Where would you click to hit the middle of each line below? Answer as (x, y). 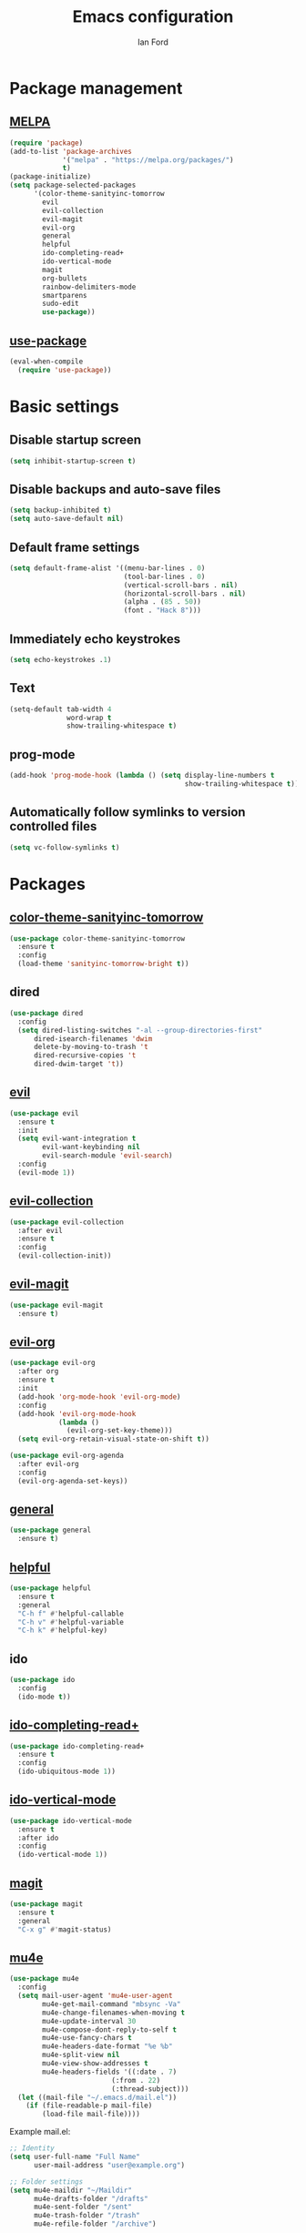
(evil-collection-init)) (65, 1256)
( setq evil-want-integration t (77, 1139)
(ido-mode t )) (44, 1697)
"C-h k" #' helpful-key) (62, 1631)
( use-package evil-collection (67, 1222)
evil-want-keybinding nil (92, 1147)
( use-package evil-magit (56, 1305)
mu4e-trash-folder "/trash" (87, 2216)
